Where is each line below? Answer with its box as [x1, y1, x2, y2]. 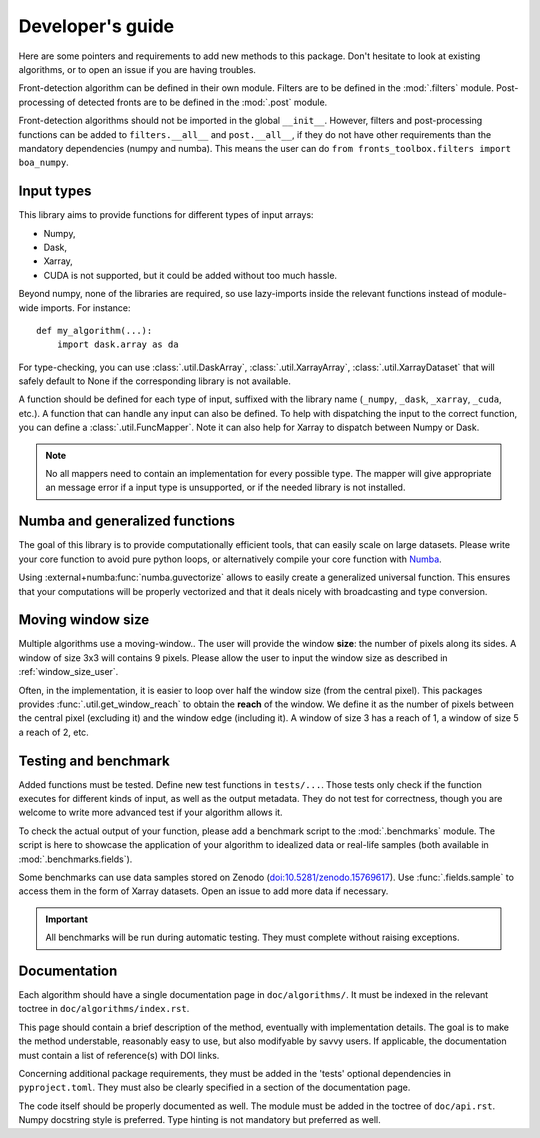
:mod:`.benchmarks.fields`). [18, 853, 133, 865]
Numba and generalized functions [18, 513, 235, 530]
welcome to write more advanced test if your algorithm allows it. [18, 806, 284, 819]
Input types [18, 183, 92, 200]
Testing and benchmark [18, 752, 170, 769]
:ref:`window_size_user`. [18, 666, 119, 678]
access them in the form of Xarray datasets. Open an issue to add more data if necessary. [18, 885, 389, 897]
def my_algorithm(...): [36, 325, 153, 336]
